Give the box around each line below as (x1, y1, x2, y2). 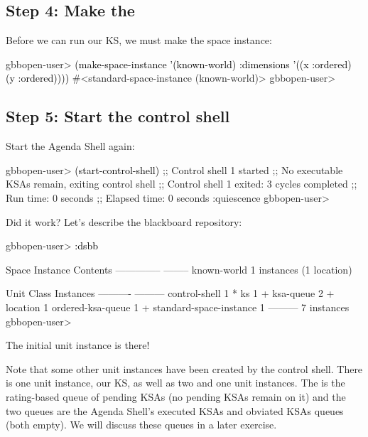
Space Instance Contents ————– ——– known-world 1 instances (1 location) (6, 261, 352, 276)
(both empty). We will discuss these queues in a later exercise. (6, 417, 277, 432)
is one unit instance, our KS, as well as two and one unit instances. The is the (6, 375, 345, 390)
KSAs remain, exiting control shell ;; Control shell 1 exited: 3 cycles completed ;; (6, 176, 357, 191)
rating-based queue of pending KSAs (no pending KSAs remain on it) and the (6, 389, 346, 404)
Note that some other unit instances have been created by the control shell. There (6, 361, 363, 376)
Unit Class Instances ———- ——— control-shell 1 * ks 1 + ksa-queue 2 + (6, 286, 335, 301)
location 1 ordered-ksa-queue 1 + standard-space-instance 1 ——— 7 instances (6, 299, 350, 314)
